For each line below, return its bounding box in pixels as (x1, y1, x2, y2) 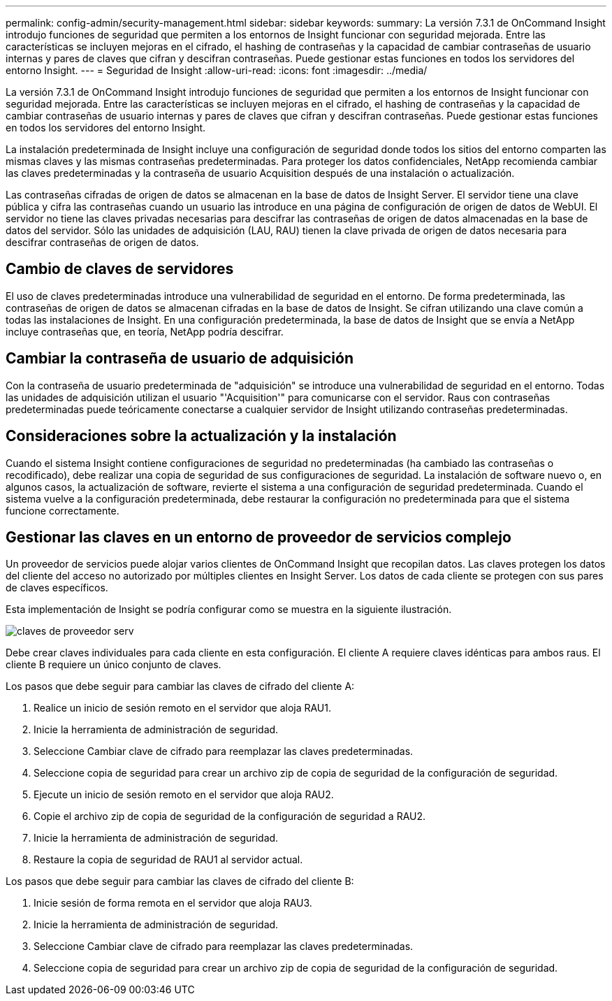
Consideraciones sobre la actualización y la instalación (6, 427, 397, 445)
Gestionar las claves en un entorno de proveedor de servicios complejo (6, 528, 511, 546)
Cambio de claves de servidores (6, 260, 234, 278)
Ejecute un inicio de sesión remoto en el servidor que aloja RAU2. (34, 788, 334, 801)
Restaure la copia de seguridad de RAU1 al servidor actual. (34, 854, 303, 866)
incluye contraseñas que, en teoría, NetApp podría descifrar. (6, 325, 284, 338)
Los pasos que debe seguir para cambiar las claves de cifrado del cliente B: (6, 875, 354, 888)
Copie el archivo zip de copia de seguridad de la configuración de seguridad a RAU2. (34, 810, 426, 823)
